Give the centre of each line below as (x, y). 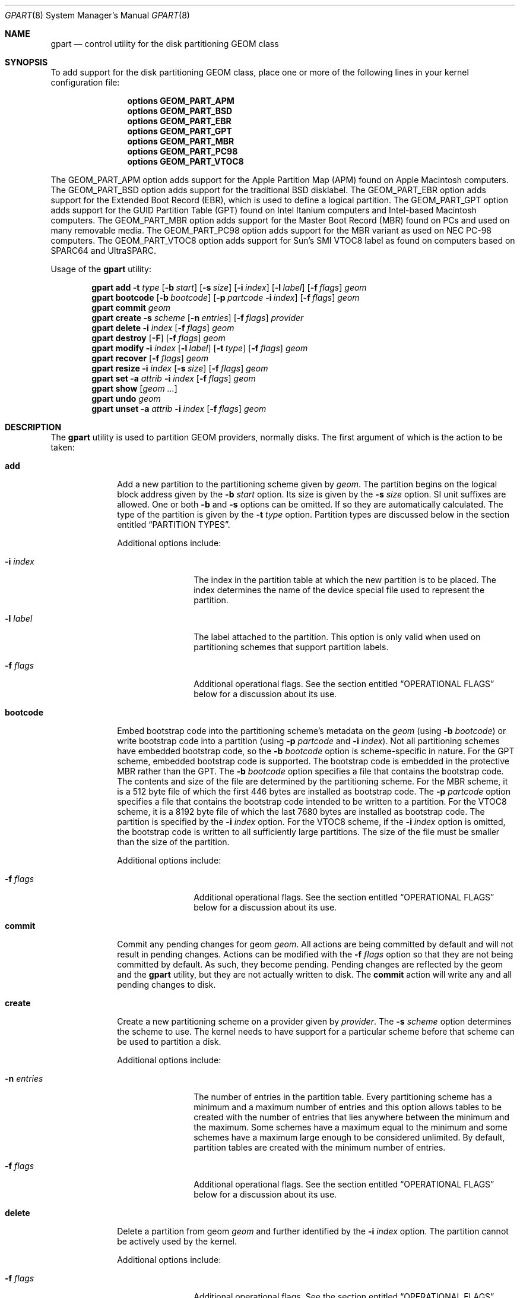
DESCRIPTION (33, 427)
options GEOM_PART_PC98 (183, 151)
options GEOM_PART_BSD (180, 111)
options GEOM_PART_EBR (179, 121)
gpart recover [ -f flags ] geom (150, 358)
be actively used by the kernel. (177, 1241)
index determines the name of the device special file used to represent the (339, 590)
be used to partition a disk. (169, 1042)
